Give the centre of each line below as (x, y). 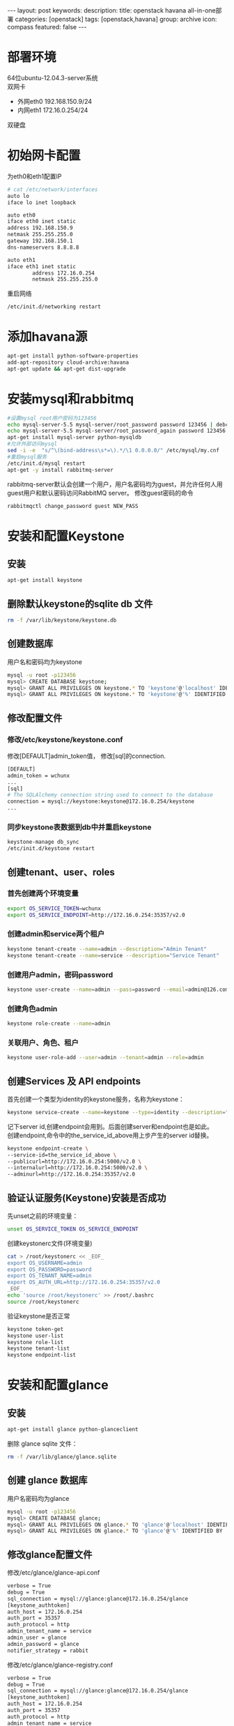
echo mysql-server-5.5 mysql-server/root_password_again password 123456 (117, 431)
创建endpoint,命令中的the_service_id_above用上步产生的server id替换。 (110, 1135)
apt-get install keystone (45, 580)
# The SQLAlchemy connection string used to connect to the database (110, 795)
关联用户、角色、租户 (43, 1042)
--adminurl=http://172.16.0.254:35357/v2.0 (71, 1174)
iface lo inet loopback (42, 202)
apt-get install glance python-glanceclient (73, 1430)
